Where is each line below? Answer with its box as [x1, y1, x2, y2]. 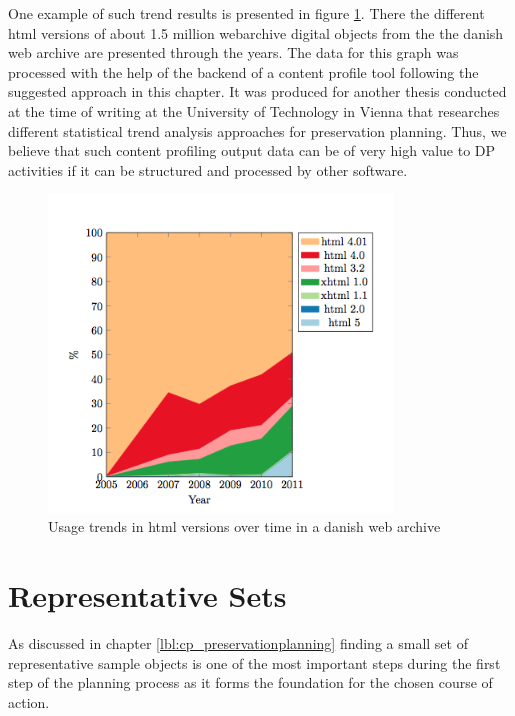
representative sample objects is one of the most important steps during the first [8, 652, 501, 673]
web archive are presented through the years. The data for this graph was [8, 42, 459, 63]
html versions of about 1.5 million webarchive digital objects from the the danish [8, 22, 504, 43]
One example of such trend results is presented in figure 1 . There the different [8, 3, 485, 23]
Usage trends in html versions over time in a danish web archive [48, 516, 441, 537]
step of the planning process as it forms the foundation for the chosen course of [8, 672, 493, 693]
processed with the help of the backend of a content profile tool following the [8, 61, 479, 82]
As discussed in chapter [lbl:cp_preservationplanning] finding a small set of [8, 633, 468, 654]
